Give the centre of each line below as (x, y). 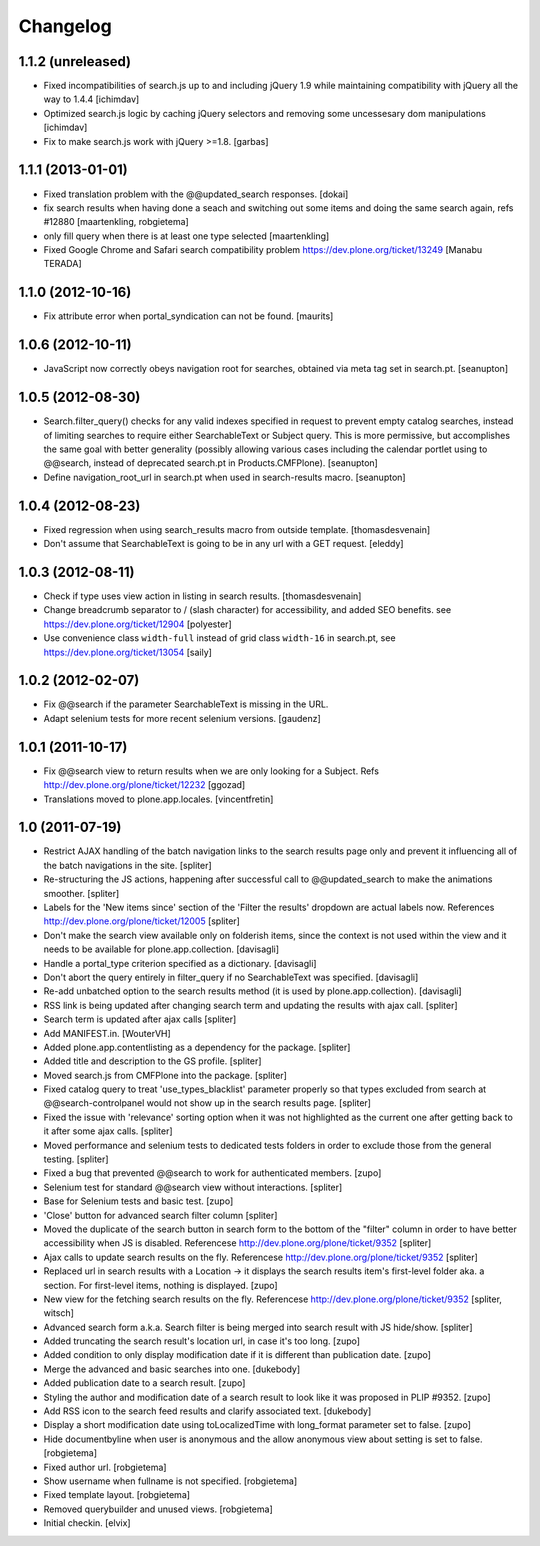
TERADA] (62, 264)
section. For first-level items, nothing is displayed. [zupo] (161, 1285)
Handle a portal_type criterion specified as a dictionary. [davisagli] (180, 963)
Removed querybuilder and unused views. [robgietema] (158, 1509)
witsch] (59, 1313)
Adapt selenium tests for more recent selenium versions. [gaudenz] (182, 718)
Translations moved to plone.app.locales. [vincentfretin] (158, 799)
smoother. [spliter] (81, 893)
